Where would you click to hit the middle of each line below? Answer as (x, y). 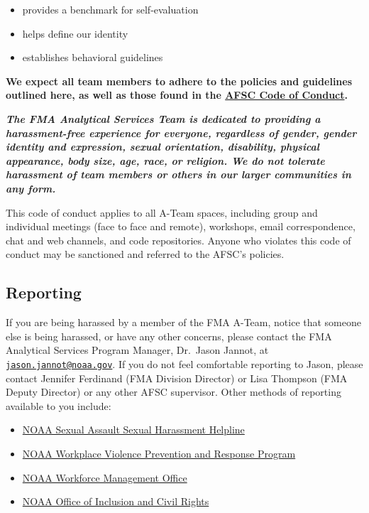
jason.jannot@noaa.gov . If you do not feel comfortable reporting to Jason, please (184, 363)
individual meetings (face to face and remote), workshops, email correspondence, (181, 226)
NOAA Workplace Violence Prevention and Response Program (159, 453)
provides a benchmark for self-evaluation (110, 9)
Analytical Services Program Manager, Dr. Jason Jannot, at (137, 350)
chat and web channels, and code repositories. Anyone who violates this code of (178, 240)
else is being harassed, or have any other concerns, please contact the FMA (169, 336)
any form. (31, 188)
